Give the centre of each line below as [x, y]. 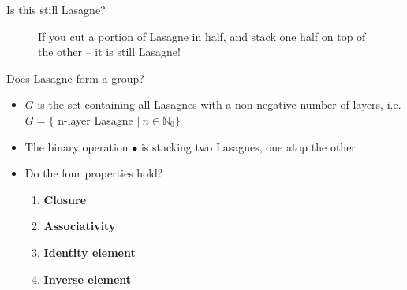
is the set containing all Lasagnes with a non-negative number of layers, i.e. [219, 104]
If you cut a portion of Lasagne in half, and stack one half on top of [202, 36]
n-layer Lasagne [95, 119]
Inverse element [88, 279]
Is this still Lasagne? [56, 9]
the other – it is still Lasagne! [109, 52]
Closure [65, 199]
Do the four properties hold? [94, 173]
